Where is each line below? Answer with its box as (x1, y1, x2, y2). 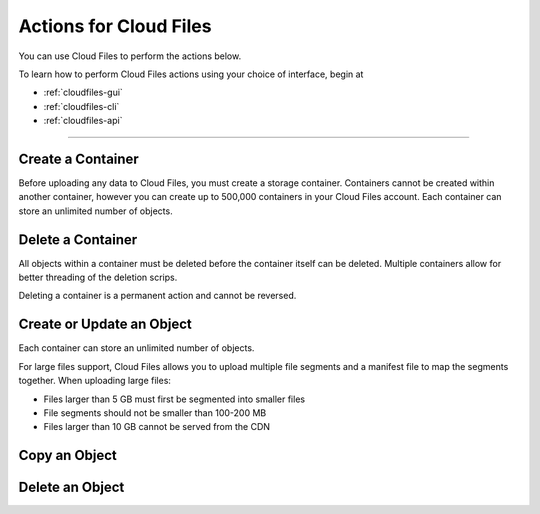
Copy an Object (18, 447, 117, 464)
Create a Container (18, 150, 139, 167)
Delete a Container (18, 231, 138, 248)
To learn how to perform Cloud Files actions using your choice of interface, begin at (18, 68, 364, 80)
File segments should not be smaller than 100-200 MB (43, 406, 267, 419)
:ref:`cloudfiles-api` (43, 115, 123, 127)
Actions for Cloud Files (18, 15, 212, 37)
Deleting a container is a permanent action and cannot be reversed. (18, 290, 297, 302)
